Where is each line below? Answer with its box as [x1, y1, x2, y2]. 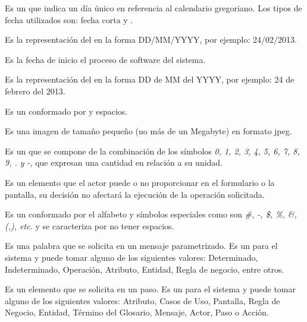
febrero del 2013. [5, 84, 65, 97]
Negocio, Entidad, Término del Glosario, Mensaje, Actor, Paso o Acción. [5, 306, 269, 318]
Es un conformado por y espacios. [5, 105, 128, 117]
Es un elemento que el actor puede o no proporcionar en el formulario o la [5, 176, 275, 188]
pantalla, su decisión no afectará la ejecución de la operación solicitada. [5, 188, 265, 200]
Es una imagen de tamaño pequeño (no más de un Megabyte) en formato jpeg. [5, 125, 292, 137]
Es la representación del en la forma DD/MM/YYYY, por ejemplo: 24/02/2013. [5, 33, 297, 46]
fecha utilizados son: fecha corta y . [5, 13, 133, 26]
